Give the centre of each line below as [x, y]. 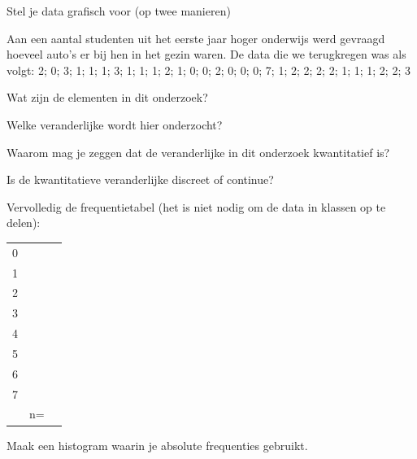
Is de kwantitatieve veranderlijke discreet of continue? [140, 179]
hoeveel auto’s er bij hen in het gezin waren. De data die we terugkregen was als [206, 54]
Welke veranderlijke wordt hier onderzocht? [115, 124]
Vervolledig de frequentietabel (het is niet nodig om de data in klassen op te [196, 206]
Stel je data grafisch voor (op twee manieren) [119, 11]
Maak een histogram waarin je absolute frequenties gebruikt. [157, 445]
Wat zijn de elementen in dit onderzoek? [107, 97]
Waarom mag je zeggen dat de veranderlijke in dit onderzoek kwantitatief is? [198, 152]
